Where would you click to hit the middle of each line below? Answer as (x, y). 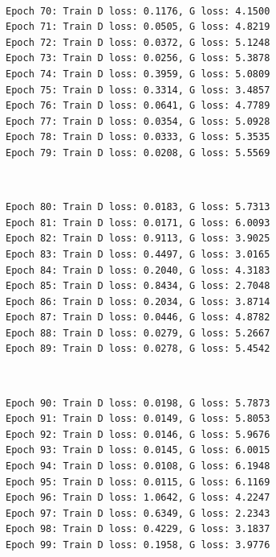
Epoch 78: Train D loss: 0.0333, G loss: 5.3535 (138, 137)
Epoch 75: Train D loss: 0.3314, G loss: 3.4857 (138, 90)
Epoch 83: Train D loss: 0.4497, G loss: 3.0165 (138, 254)
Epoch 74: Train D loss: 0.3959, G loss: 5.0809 (138, 74)
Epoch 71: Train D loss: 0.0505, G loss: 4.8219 (138, 27)
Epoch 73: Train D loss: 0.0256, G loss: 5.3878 (138, 58)
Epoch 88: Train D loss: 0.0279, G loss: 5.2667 (138, 333)
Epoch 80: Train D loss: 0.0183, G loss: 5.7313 (138, 207)
